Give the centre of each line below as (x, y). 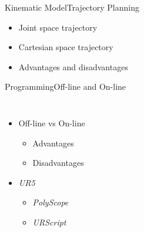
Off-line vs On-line (52, 122)
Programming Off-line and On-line (66, 86)
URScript (49, 222)
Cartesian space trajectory (66, 47)
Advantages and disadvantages (73, 66)
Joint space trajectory (58, 27)
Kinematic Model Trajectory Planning (72, 7)
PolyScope (51, 202)
